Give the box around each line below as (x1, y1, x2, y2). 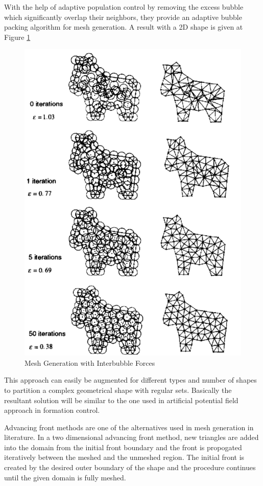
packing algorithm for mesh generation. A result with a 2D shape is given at (4, 21, 243, 32)
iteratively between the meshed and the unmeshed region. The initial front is (4, 452, 245, 462)
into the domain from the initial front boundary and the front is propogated (4, 441, 242, 452)
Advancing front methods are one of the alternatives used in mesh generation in (4, 422, 254, 432)
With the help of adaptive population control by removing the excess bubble (4, 2, 244, 12)
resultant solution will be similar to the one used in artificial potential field (4, 394, 238, 405)
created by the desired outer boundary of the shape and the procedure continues (4, 462, 256, 473)
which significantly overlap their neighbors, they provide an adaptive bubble (4, 11, 242, 22)
